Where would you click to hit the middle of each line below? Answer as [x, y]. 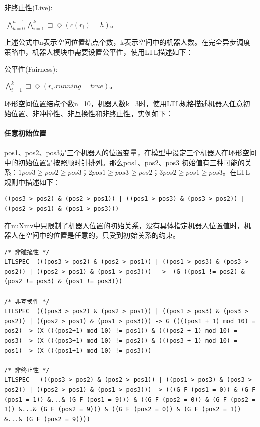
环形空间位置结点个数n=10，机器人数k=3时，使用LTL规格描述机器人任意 [124, 103]
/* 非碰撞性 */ [27, 252]
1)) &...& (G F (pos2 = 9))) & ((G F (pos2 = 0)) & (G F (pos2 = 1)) [123, 410]
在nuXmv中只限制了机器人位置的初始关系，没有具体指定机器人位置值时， [124, 225]
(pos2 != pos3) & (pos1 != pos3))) [63, 282]
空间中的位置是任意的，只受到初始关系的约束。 [102, 235]
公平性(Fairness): [31, 68]
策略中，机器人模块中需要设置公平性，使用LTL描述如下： [99, 51]
